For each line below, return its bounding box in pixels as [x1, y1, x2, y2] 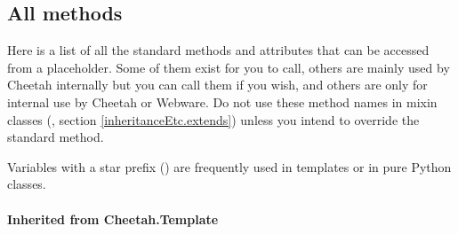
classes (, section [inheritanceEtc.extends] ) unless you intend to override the [7, 110, 420, 129]
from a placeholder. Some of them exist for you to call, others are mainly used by [7, 58, 450, 76]
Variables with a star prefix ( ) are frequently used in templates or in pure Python [7, 157, 452, 175]
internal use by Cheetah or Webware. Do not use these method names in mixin [7, 92, 438, 111]
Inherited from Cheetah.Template [7, 209, 219, 228]
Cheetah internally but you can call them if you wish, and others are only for [7, 75, 428, 94]
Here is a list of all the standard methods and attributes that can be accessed [7, 41, 430, 59]
